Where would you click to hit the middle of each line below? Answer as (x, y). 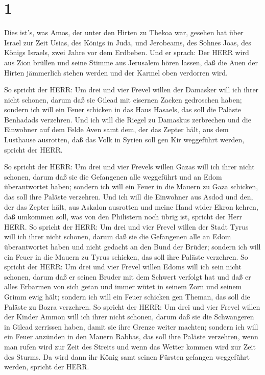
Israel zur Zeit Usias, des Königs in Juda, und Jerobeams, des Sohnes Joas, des (128, 42)
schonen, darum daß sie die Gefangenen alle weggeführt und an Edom (113, 176)
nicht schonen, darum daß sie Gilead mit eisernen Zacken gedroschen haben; (123, 99)
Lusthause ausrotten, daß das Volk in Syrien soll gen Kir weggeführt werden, (124, 140)
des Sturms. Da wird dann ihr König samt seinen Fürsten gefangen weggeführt (127, 356)
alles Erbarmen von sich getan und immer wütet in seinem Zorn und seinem (123, 286)
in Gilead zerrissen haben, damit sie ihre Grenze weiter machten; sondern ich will (131, 326)
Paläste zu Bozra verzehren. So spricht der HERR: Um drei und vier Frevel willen (132, 306)
